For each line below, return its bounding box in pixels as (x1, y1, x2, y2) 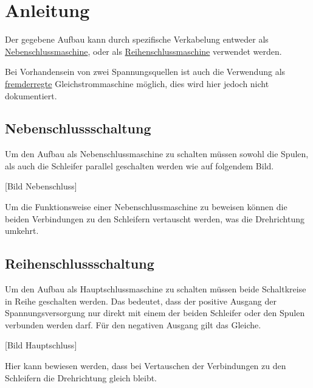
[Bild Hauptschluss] (5, 339, 77, 351)
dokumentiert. (5, 89, 57, 102)
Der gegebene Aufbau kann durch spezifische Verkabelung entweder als (5, 33, 269, 46)
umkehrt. (5, 224, 39, 237)
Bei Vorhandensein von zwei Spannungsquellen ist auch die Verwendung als (5, 65, 286, 78)
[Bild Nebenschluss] (5, 180, 77, 192)
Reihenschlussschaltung (5, 254, 154, 273)
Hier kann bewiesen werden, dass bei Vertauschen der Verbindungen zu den (5, 359, 286, 372)
